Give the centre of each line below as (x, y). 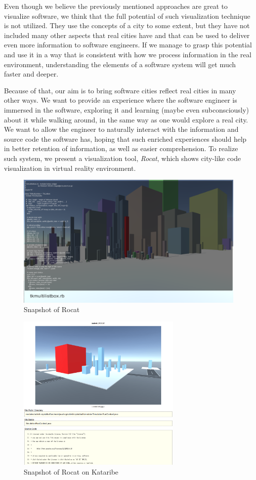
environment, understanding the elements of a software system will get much (120, 64)
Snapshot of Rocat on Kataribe (71, 471)
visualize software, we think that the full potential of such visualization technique (127, 16)
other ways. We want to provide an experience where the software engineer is (121, 100)
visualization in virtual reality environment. (70, 168)
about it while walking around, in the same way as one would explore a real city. (126, 119)
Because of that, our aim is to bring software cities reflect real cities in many (120, 90)
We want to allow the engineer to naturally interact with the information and (121, 129)
